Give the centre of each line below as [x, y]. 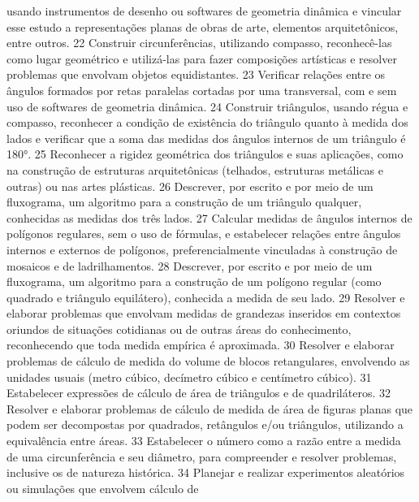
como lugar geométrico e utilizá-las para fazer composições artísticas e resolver [202, 58]
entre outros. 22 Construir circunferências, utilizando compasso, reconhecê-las [199, 43]
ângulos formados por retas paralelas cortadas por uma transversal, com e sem [202, 90]
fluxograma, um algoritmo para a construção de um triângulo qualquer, [184, 202]
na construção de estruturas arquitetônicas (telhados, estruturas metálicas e [195, 169]
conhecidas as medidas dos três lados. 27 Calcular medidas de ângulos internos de [209, 217]
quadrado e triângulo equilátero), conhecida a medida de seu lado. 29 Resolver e [206, 297]
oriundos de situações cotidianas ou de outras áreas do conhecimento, [179, 329]
